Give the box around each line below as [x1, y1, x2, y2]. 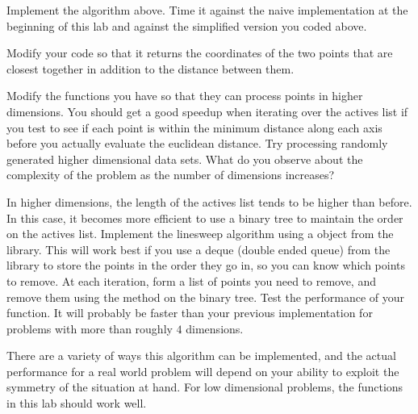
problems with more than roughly [6, 320, 173, 337]
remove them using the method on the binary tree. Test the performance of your [6, 288, 405, 305]
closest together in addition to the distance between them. [6, 60, 295, 77]
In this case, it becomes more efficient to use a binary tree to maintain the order [6, 209, 403, 226]
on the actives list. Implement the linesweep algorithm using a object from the [6, 225, 394, 242]
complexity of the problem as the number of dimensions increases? [6, 166, 335, 183]
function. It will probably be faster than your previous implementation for [6, 304, 373, 321]
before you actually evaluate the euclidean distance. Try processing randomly [6, 135, 388, 152]
